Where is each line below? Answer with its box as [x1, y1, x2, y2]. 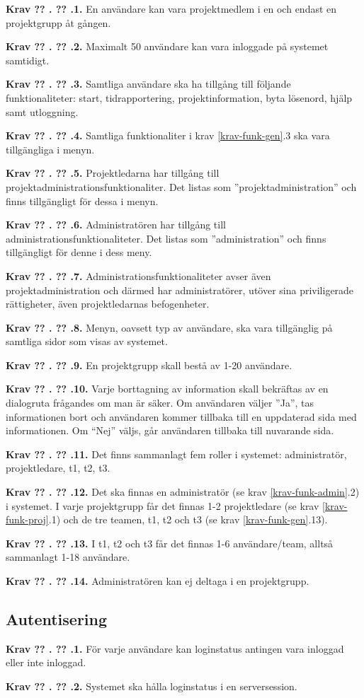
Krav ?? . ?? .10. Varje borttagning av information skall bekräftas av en [6, 381, 329, 396]
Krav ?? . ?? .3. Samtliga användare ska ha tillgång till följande [6, 76, 291, 91]
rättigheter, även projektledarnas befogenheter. [6, 296, 210, 311]
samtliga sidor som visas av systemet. [6, 334, 168, 349]
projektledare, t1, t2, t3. [6, 460, 110, 475]
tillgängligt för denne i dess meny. [6, 245, 152, 260]
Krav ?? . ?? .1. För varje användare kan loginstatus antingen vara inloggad [6, 641, 344, 656]
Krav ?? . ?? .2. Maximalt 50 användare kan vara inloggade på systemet [6, 39, 329, 54]
